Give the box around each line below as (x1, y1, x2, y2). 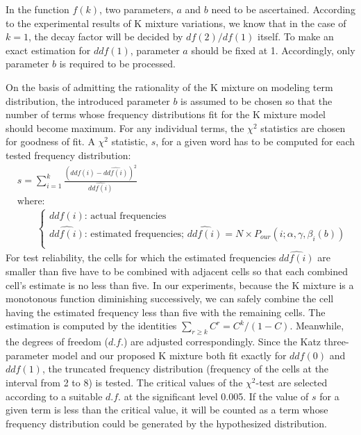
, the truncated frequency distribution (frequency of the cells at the (42, 361, 329, 376)
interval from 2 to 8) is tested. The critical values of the (6, 375, 243, 389)
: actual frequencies (84, 211, 167, 221)
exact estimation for (6, 42, 91, 57)
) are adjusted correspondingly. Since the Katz (123, 334, 321, 349)
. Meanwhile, (289, 318, 344, 333)
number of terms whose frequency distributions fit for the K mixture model (6, 107, 326, 122)
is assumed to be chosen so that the (180, 93, 333, 108)
